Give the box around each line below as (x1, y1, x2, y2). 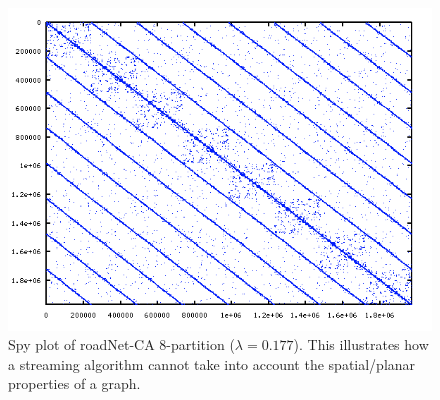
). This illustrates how (293, 334, 429, 355)
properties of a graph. (8, 373, 141, 394)
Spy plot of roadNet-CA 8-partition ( (8, 334, 235, 355)
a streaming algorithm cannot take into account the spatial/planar (8, 353, 416, 374)
